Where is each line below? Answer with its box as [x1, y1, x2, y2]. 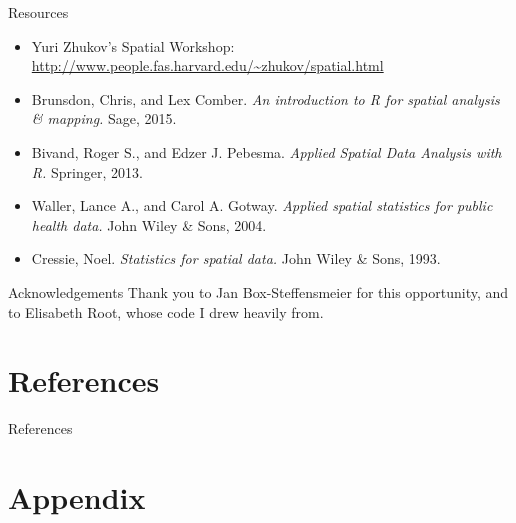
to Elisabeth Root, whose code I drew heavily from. [8, 301, 324, 322]
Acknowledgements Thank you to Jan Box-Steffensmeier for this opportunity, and [8, 281, 509, 302]
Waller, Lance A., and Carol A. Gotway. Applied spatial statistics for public [31, 195, 493, 216]
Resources [8, 2, 69, 22]
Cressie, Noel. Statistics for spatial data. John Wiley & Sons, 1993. [31, 248, 441, 269]
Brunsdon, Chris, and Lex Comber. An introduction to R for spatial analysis [31, 88, 500, 109]
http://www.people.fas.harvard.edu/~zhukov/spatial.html [31, 55, 384, 76]
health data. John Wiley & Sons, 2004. [31, 214, 267, 235]
